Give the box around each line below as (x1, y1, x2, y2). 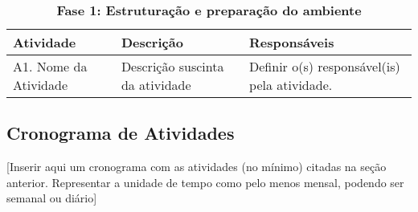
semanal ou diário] (6, 190, 97, 206)
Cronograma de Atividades (6, 120, 235, 145)
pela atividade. (249, 75, 333, 94)
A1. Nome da (13, 57, 88, 75)
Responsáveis (249, 33, 334, 51)
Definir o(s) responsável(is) (249, 57, 400, 75)
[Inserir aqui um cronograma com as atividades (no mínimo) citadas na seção (6, 158, 387, 175)
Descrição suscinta (121, 57, 224, 75)
